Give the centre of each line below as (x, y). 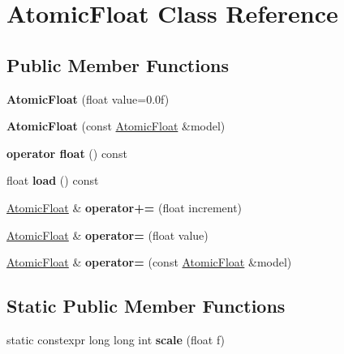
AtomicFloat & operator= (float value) (107, 235)
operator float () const (67, 153)
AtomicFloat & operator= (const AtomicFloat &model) (149, 262)
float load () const (53, 180)
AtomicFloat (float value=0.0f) (88, 98)
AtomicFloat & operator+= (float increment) (125, 207)
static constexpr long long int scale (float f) (116, 339)
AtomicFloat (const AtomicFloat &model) (116, 126)
